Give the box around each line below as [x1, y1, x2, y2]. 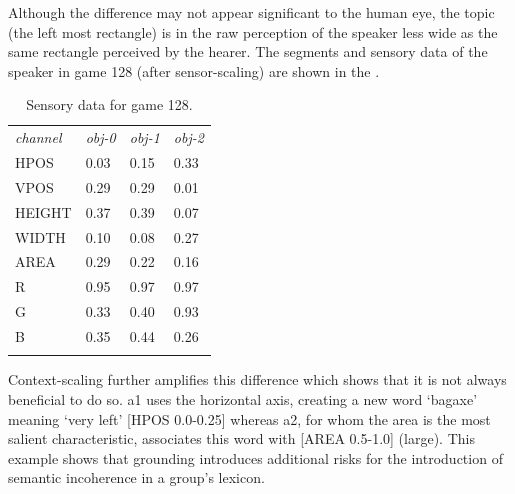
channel [15, 127, 62, 148]
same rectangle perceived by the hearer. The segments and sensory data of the [8, 41, 488, 62]
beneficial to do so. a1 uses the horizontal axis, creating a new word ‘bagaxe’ [8, 388, 478, 409]
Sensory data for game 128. [26, 94, 193, 115]
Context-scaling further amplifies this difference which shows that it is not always [8, 369, 507, 390]
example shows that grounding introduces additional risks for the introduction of [8, 447, 503, 468]
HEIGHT [15, 201, 72, 222]
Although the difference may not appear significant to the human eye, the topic [8, 2, 495, 22]
